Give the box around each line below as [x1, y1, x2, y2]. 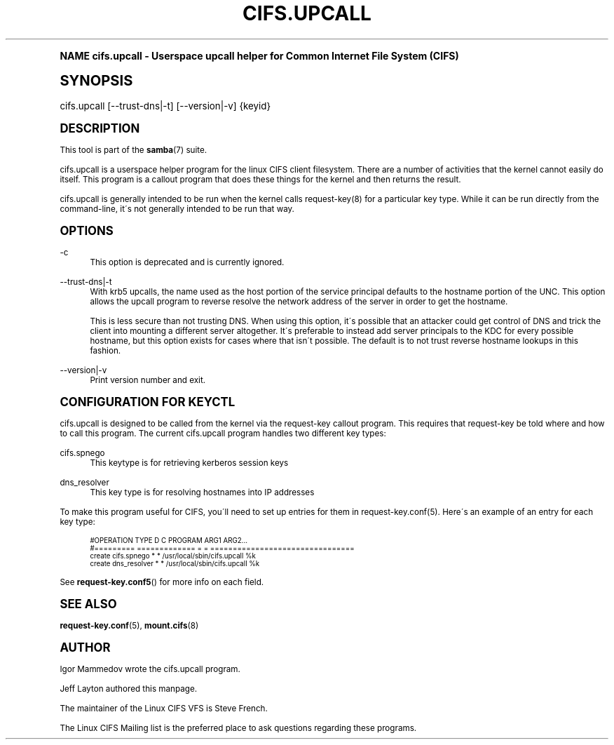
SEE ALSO [60, 596, 117, 611]
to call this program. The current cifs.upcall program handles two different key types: [60, 428, 386, 438]
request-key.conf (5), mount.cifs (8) [60, 620, 199, 631]
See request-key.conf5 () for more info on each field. [60, 577, 264, 587]
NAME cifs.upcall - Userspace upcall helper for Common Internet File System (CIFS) [60, 49, 459, 62]
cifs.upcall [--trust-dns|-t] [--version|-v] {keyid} [60, 100, 271, 112]
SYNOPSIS [60, 71, 133, 89]
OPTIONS [60, 223, 114, 238]
